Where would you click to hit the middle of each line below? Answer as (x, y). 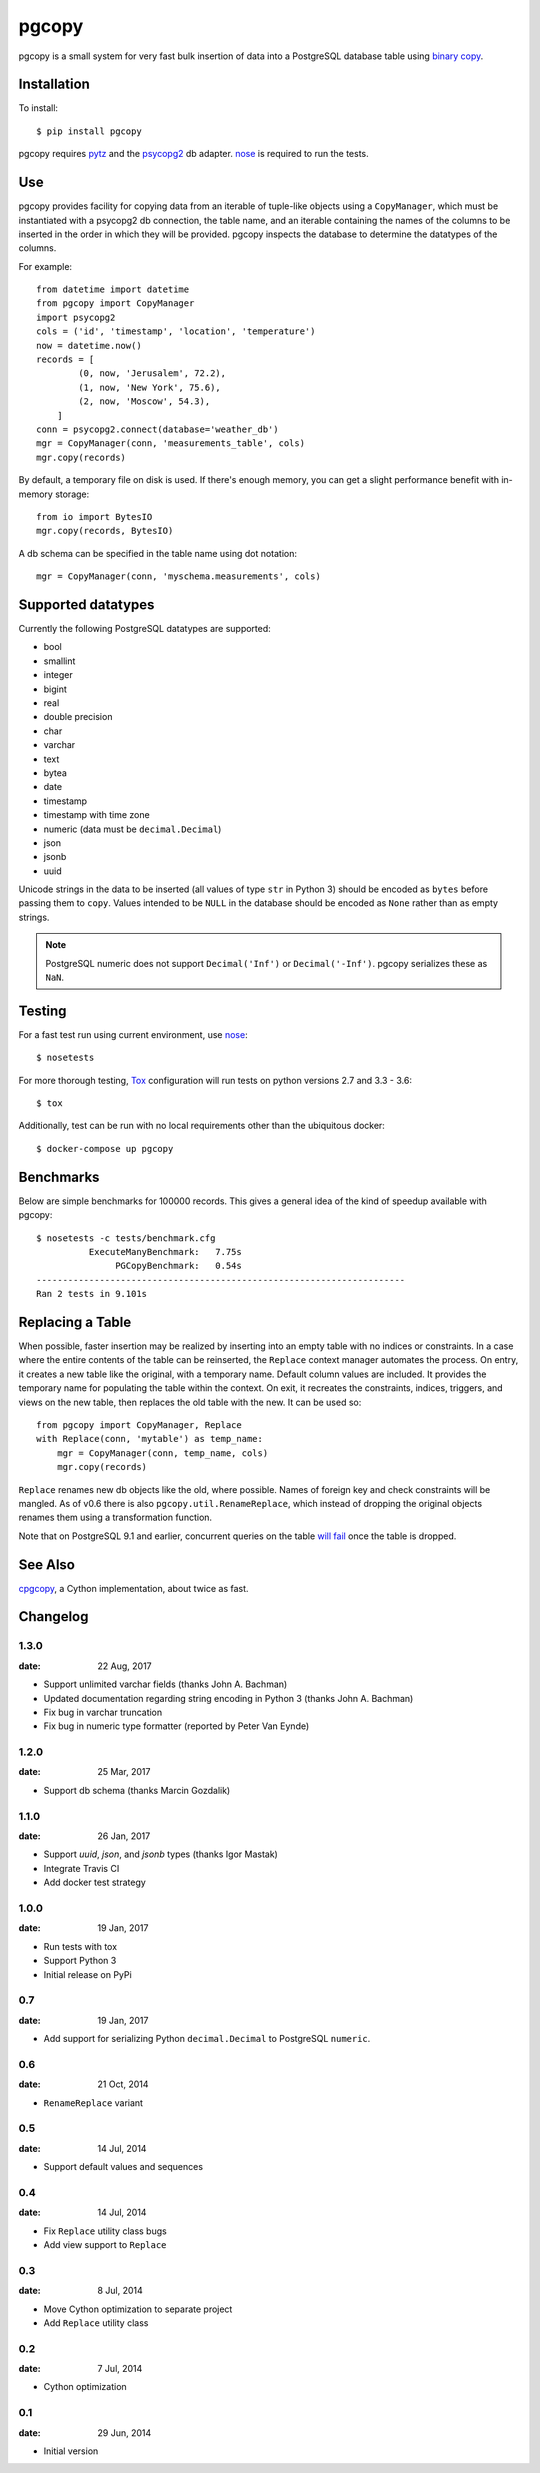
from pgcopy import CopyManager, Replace (139, 1424)
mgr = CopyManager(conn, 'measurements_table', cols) (170, 443)
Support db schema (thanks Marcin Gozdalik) (137, 1790)
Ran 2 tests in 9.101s (92, 1294)
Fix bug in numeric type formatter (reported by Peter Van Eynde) (176, 1726)
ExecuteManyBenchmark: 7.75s (165, 1251)
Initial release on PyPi (87, 1974)
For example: (45, 266)
